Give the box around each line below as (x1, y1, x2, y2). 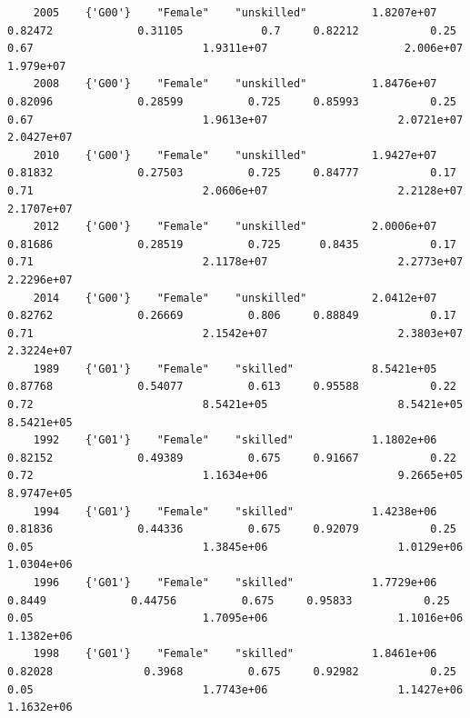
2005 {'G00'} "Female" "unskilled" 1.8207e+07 (33, 6, 437, 19)
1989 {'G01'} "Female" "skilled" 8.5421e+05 (33, 362, 437, 375)
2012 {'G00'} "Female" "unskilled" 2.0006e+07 (33, 220, 437, 234)
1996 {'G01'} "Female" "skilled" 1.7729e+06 (33, 576, 437, 589)
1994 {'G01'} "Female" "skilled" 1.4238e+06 (33, 504, 437, 518)
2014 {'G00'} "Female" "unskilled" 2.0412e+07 (33, 291, 437, 304)
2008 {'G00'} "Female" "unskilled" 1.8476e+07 (33, 77, 437, 91)
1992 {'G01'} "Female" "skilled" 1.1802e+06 (33, 434, 437, 447)
